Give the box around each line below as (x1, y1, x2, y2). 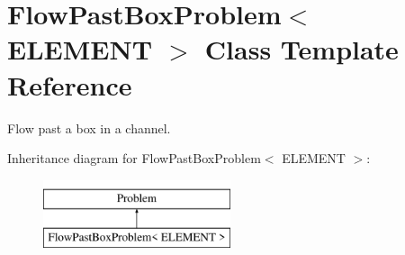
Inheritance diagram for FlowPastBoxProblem (7, 149, 261, 168)
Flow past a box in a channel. (7, 118, 171, 137)
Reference (7, 66, 132, 103)
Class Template (204, 31, 399, 68)
